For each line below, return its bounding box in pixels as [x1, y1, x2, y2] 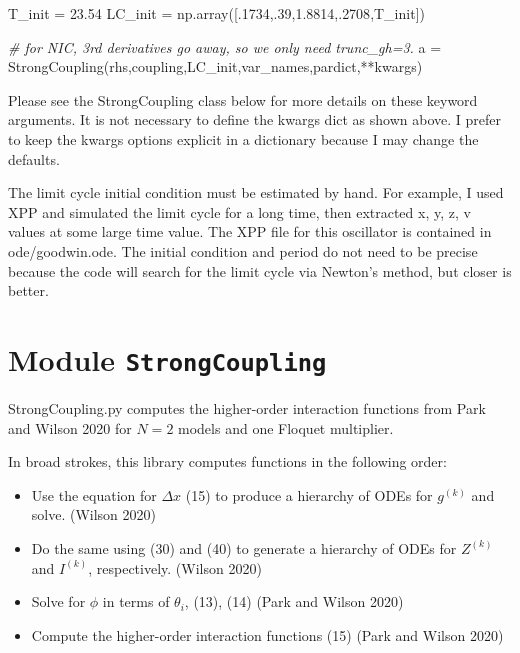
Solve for [31, 591, 86, 612]
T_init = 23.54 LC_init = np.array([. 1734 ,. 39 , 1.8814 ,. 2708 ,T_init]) [8, 3, 425, 23]
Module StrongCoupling [8, 338, 327, 379]
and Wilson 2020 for [8, 417, 132, 438]
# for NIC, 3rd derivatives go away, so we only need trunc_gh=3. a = [8, 36, 442, 57]
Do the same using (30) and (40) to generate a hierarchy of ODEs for [31, 537, 457, 558]
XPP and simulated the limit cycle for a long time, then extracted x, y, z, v [8, 201, 471, 222]
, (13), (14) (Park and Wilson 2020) [184, 591, 404, 612]
